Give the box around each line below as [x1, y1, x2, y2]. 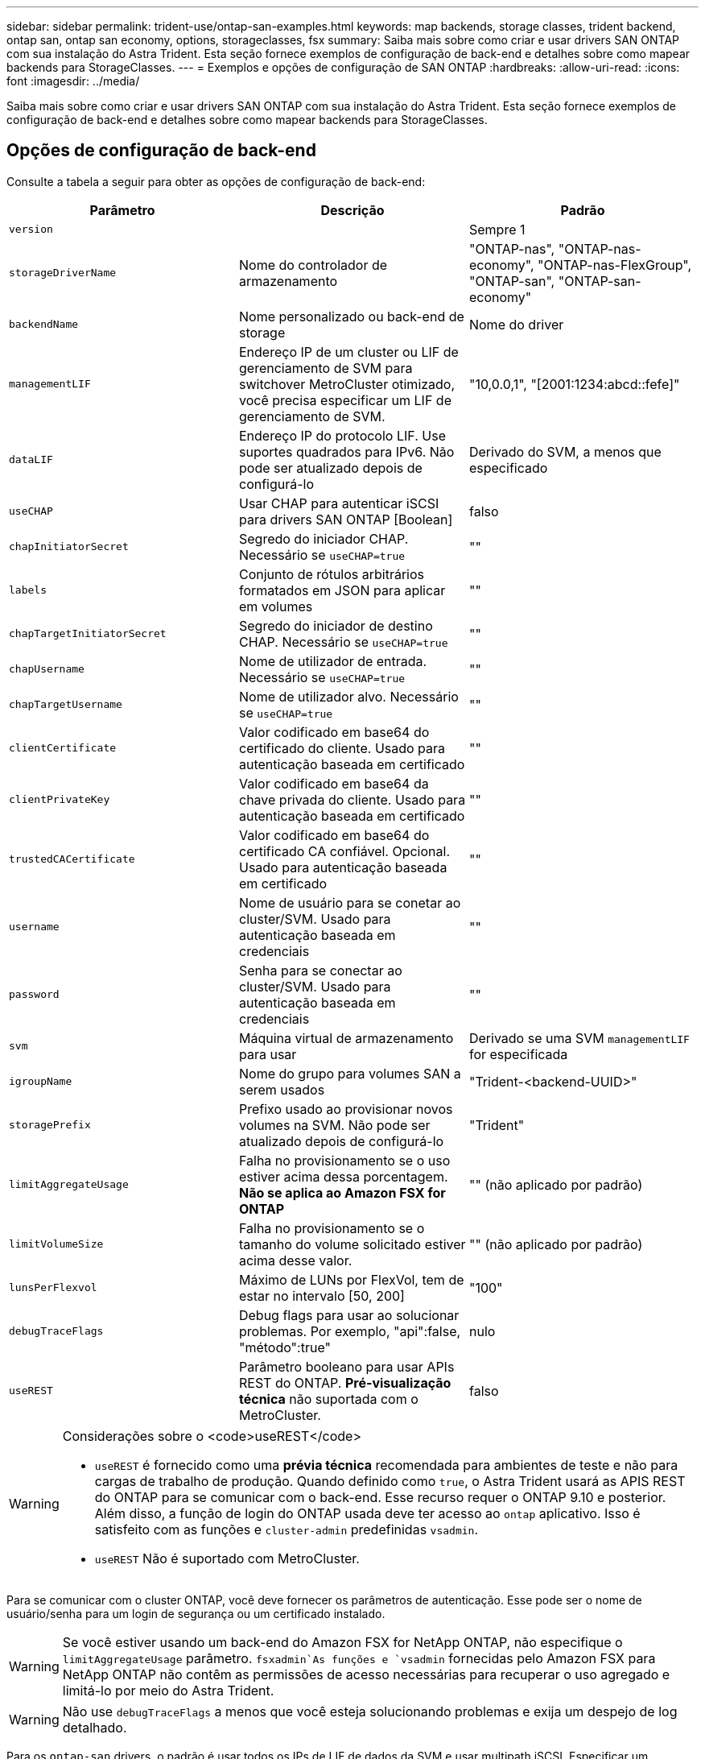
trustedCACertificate [9, 853, 135, 866]
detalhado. [62, 1719, 127, 1736]
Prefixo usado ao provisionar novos [238, 1100, 453, 1117]
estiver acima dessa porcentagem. [238, 1168, 448, 1185]
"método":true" [238, 1339, 331, 1355]
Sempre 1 [468, 221, 526, 238]
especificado [468, 459, 548, 476]
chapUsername [9, 663, 85, 676]
